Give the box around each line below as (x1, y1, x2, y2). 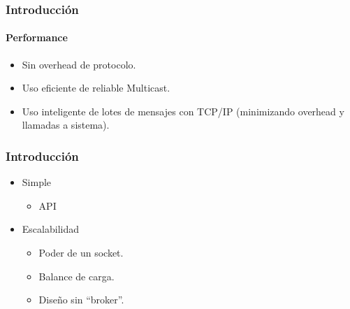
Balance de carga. (38, 268, 115, 283)
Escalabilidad (22, 222, 79, 236)
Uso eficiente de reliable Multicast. (22, 80, 170, 95)
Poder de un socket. (38, 245, 124, 260)
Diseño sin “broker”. (38, 292, 124, 307)
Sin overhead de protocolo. (22, 57, 136, 71)
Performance (6, 30, 68, 45)
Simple (22, 175, 52, 189)
